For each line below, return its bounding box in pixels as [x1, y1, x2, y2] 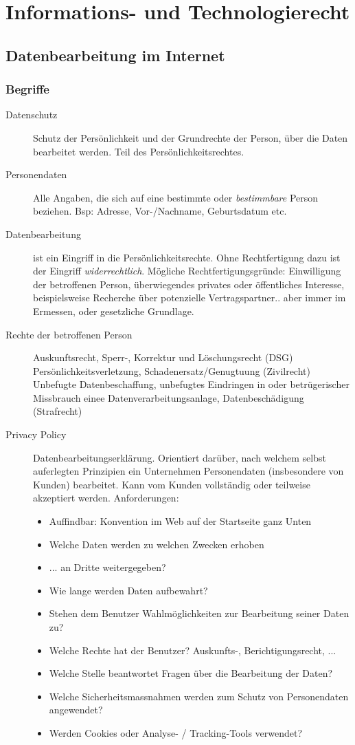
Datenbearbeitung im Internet [5, 44, 225, 65]
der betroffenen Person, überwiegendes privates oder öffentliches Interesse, [33, 277, 345, 291]
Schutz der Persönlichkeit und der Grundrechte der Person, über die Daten [33, 130, 348, 144]
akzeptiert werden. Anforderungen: [33, 490, 179, 505]
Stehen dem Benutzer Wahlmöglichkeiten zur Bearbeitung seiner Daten [49, 606, 350, 620]
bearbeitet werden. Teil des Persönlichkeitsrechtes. [33, 144, 244, 158]
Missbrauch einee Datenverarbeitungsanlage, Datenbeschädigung [33, 390, 304, 404]
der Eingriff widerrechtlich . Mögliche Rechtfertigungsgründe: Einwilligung [33, 263, 341, 278]
